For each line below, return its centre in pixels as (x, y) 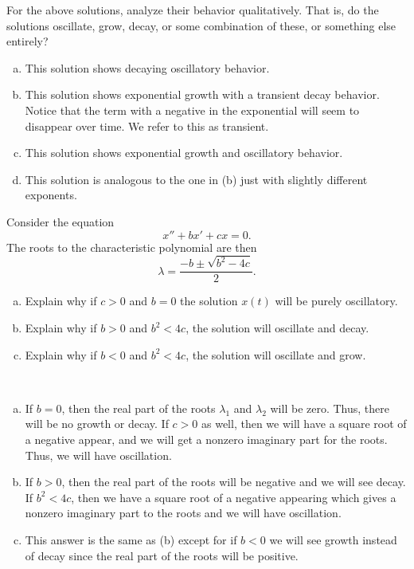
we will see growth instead (333, 540)
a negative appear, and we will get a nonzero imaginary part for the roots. (206, 440)
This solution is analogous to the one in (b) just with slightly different (196, 179)
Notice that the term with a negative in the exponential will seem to (192, 110)
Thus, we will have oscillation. (98, 455)
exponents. (51, 195)
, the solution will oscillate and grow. (276, 354)
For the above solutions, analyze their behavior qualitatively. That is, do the (193, 10)
